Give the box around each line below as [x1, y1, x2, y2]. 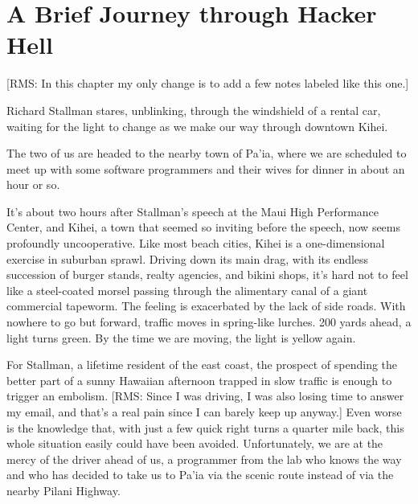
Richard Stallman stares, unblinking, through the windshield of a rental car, [6, 101, 381, 118]
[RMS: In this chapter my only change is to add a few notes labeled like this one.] [6, 75, 409, 92]
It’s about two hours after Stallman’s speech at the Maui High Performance [6, 203, 379, 219]
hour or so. [6, 176, 60, 193]
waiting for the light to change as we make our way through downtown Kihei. [6, 117, 388, 134]
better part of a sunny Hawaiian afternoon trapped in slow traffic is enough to [6, 371, 392, 388]
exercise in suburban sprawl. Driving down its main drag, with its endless [6, 250, 369, 267]
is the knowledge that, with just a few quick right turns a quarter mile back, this [6, 419, 404, 436]
